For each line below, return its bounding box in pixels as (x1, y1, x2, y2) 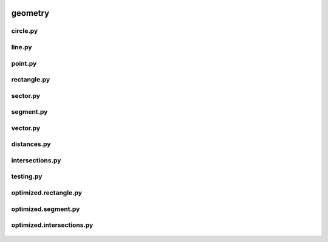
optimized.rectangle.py (11, 188, 82, 197)
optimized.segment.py (11, 204, 80, 213)
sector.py (11, 91, 41, 100)
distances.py (11, 140, 51, 148)
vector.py (11, 123, 41, 132)
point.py (11, 59, 37, 67)
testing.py (11, 172, 43, 181)
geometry (11, 8, 50, 18)
